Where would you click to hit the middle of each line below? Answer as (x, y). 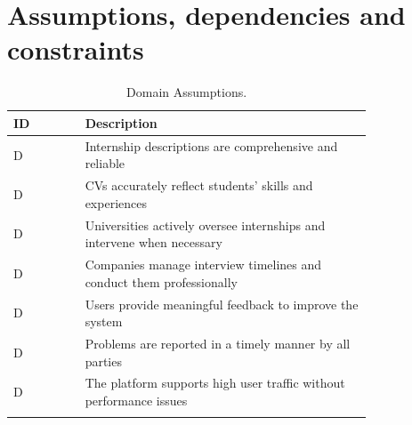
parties (103, 361)
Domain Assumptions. (187, 92)
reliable (105, 163)
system (104, 321)
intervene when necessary (153, 242)
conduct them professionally (161, 281)
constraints (76, 49)
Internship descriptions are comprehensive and (211, 145)
